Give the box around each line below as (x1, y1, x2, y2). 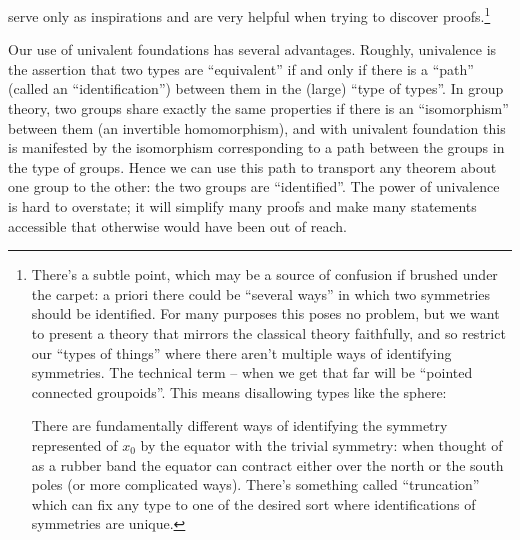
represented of (31, 434, 118, 455)
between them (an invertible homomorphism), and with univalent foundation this (8, 117, 506, 138)
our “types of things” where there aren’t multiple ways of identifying (31, 342, 452, 363)
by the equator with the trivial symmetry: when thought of (140, 434, 503, 455)
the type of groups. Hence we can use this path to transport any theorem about (8, 156, 497, 177)
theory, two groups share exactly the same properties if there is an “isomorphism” (8, 98, 509, 119)
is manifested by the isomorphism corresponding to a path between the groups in (8, 137, 505, 158)
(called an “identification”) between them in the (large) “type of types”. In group (8, 78, 504, 99)
